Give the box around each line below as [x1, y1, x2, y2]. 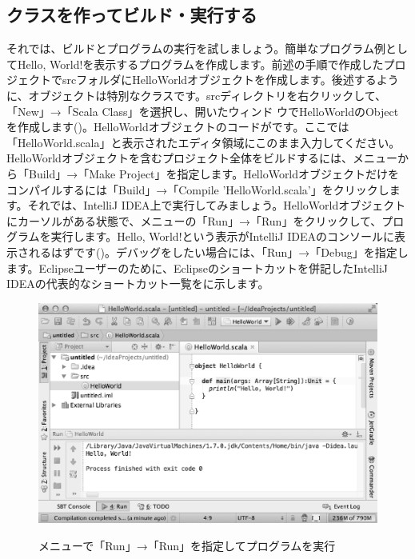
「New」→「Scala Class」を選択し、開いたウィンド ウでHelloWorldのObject [6, 102, 399, 119]
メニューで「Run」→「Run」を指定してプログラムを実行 [38, 537, 336, 553]
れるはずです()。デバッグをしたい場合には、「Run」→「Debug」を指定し [28, 243, 409, 260]
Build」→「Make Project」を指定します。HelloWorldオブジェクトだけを [28, 165, 400, 182]
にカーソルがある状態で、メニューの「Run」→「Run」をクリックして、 [6, 212, 382, 229]
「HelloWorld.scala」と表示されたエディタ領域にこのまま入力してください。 [6, 134, 401, 150]
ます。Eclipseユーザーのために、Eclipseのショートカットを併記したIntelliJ [6, 259, 388, 276]
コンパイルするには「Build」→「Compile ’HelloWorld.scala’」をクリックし [6, 181, 389, 198]
